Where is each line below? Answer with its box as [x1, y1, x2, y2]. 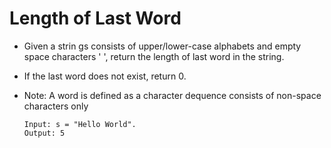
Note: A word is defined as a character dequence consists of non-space [23, 89, 322, 101]
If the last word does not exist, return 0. [23, 70, 187, 82]
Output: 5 [23, 128, 66, 138]
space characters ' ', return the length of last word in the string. [23, 50, 285, 62]
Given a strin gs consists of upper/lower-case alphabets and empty [23, 40, 302, 52]
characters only [23, 100, 89, 112]
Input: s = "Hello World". [23, 119, 137, 129]
